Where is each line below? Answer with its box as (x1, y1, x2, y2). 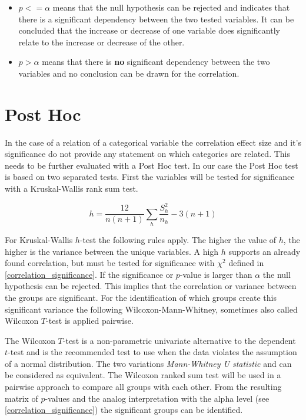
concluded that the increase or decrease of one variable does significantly (18, 24, 280, 37)
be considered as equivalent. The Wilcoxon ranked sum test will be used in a (5, 369, 281, 381)
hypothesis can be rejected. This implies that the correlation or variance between (5, 280, 297, 292)
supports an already (228, 245, 301, 257)
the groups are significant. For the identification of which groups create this (5, 291, 277, 303)
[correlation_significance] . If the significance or (5, 268, 174, 280)
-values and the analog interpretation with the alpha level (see (45, 392, 270, 404)
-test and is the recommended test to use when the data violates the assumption (8, 346, 297, 358)
